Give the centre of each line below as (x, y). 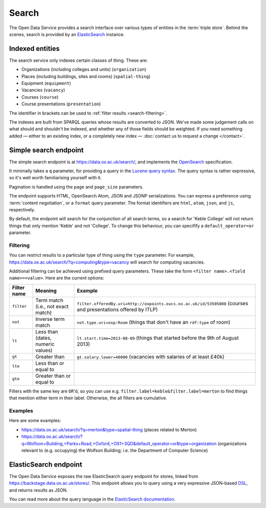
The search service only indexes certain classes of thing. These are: (78, 60)
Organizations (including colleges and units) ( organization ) (84, 70)
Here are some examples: (35, 421)
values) (44, 350)
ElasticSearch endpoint (46, 464)
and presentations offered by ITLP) (117, 310)
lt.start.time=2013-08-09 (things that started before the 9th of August (158, 338)
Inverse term (50, 319)
